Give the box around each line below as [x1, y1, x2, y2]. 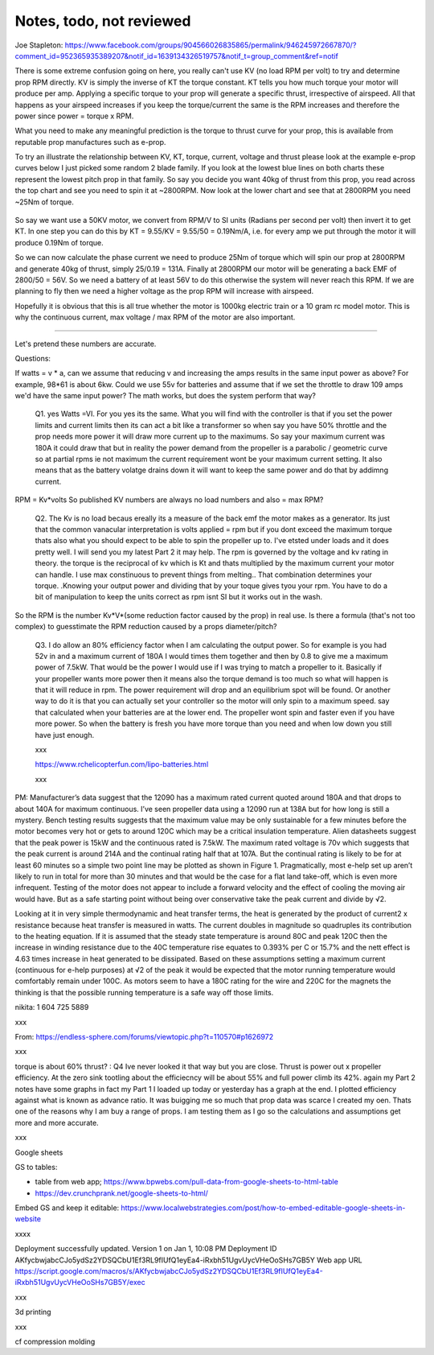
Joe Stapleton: [14, 40, 63, 50]
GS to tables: [14, 1162, 58, 1172]
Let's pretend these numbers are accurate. [14, 339, 157, 348]
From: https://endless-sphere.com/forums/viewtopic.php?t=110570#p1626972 [14, 1032, 273, 1042]
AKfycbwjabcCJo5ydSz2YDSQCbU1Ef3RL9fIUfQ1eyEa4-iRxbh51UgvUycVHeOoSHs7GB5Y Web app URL [14, 1255, 362, 1265]
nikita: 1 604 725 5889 [14, 1003, 89, 1012]
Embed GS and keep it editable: [14, 1203, 120, 1213]
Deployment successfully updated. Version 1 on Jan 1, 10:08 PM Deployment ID [14, 1244, 277, 1254]
